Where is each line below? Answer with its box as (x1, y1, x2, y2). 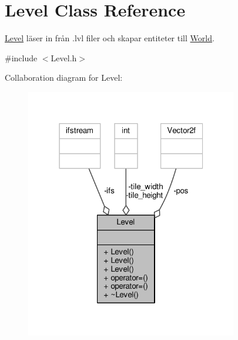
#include (5, 51, 38, 64)
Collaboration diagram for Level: (5, 71, 123, 84)
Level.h (51, 51, 77, 64)
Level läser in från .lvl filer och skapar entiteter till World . (5, 32, 214, 44)
